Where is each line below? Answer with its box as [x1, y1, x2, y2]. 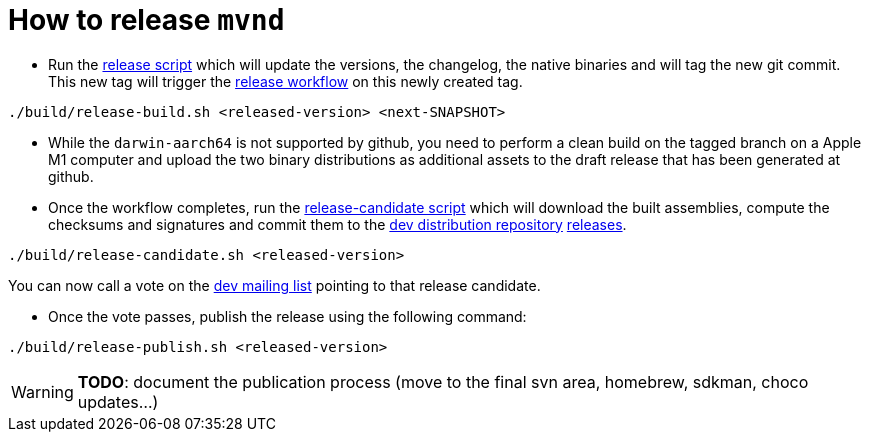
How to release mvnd [8, 3, 285, 37]
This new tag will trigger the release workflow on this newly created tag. [48, 72, 523, 90]
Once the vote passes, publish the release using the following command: [48, 307, 527, 325]
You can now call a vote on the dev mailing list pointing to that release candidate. [8, 276, 541, 294]
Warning [11, 381, 74, 402]
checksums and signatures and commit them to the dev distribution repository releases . [48, 215, 627, 233]
